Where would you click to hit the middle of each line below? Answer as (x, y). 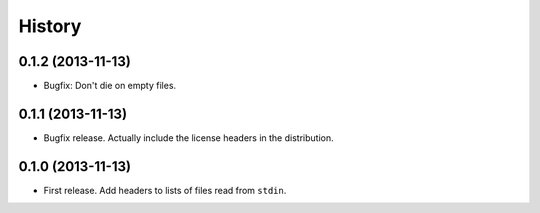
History (50, 26)
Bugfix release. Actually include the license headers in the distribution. (188, 137)
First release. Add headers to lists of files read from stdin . (165, 190)
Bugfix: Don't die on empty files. (110, 86)
